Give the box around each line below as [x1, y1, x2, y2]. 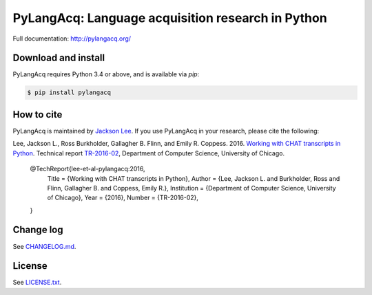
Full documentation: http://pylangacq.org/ [12, 34, 131, 43]
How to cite [12, 109, 63, 120]
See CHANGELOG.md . [12, 242, 76, 250]
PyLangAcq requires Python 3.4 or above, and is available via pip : [12, 70, 200, 78]
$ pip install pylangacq [27, 89, 112, 96]
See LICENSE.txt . [12, 278, 62, 287]
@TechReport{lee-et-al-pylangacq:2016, [30, 165, 145, 173]
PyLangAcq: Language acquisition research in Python [12, 10, 327, 25]
